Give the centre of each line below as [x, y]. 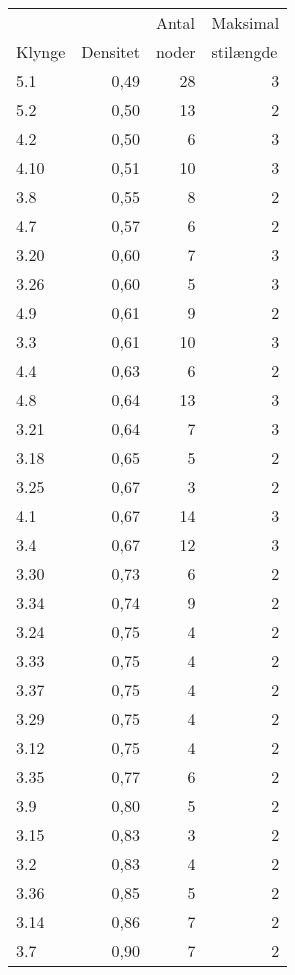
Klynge [41, 51]
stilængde [244, 51]
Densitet [110, 51]
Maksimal [245, 22]
